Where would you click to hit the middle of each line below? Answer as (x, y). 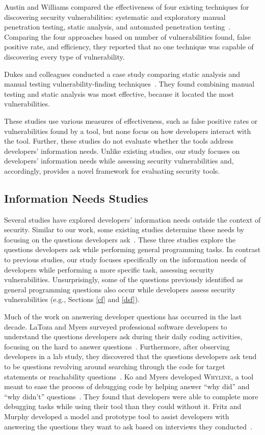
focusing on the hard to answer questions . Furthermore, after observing (117, 346)
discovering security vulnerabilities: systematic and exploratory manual (115, 17)
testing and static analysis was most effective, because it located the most (119, 93)
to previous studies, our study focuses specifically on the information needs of (125, 260)
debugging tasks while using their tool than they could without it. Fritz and (123, 406)
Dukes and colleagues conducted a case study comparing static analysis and (122, 74)
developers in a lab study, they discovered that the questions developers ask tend (130, 356)
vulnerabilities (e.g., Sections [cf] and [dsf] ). (72, 299)
